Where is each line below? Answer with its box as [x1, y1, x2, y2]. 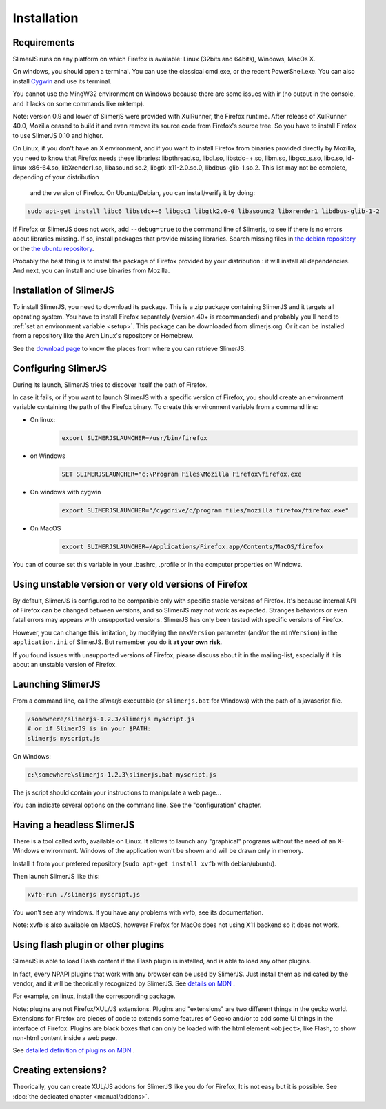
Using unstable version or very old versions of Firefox [12, 578, 248, 590]
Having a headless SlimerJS [12, 819, 135, 830]
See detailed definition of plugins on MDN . [12, 1046, 135, 1055]
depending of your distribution [12, 173, 99, 181]
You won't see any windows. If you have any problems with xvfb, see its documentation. [12, 908, 263, 917]
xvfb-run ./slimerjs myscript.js [27, 890, 141, 899]
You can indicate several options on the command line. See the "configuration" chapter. [12, 801, 262, 809]
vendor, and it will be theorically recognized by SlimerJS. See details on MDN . [12, 979, 236, 988]
